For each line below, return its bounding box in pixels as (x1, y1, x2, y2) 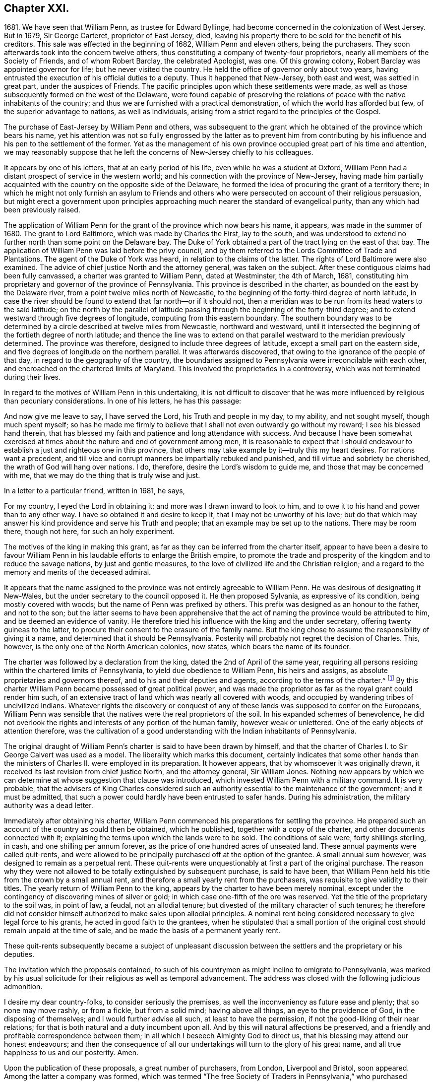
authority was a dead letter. (4, 801, 93, 810)
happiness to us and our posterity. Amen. (4, 1048, 138, 1057)
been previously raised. (4, 205, 80, 214)
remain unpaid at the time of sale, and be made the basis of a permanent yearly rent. (4, 926, 281, 935)
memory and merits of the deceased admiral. (4, 568, 151, 577)
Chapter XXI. (4, 2, 69, 14)
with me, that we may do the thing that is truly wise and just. (4, 471, 200, 480)
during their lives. (4, 373, 61, 382)
